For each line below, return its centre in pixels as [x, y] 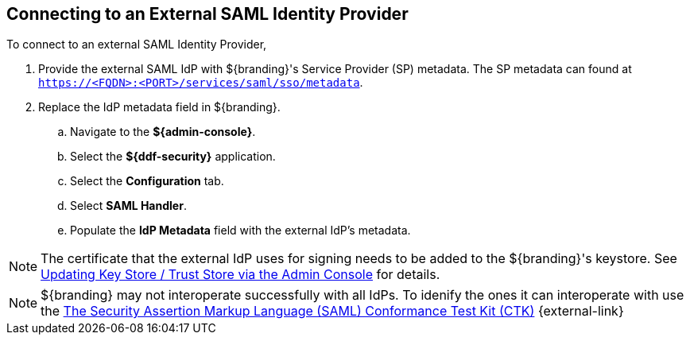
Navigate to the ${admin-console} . [163, 132]
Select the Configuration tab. [147, 181]
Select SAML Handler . [128, 206]
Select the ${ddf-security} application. [173, 157]
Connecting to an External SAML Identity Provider [207, 14]
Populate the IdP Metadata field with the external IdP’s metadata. [240, 231]
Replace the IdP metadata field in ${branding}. [159, 107]
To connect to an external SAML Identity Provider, [137, 45]
